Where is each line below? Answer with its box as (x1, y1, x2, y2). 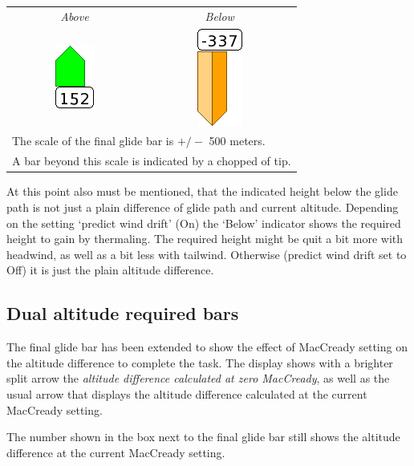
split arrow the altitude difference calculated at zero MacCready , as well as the (6, 370, 390, 387)
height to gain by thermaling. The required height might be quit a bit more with (6, 230, 404, 247)
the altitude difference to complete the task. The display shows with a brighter (6, 354, 393, 371)
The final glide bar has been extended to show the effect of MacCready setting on (6, 338, 408, 355)
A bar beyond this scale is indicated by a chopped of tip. (12, 152, 291, 169)
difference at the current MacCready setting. (6, 444, 225, 460)
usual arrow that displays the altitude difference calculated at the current (6, 385, 367, 402)
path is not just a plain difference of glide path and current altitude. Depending (6, 198, 399, 215)
